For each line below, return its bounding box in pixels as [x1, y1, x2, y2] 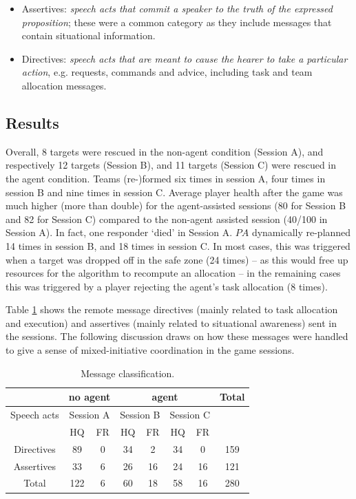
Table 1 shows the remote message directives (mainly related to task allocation [6, 302, 338, 317]
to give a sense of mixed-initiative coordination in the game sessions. [6, 343, 295, 357]
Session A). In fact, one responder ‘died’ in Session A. [6, 225, 233, 240]
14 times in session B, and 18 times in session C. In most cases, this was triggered [6, 238, 350, 253]
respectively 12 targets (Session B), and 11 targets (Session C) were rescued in [6, 158, 337, 172]
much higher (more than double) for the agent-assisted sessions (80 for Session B [6, 198, 346, 213]
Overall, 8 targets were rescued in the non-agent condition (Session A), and [6, 144, 324, 158]
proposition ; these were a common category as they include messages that [21, 14, 332, 29]
